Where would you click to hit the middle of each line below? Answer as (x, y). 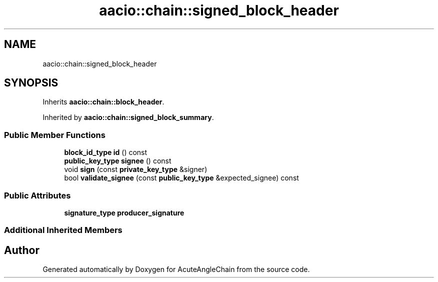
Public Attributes (37, 195)
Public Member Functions (55, 135)
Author (22, 250)
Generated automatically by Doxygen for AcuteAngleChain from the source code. (176, 269)
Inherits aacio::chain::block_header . (103, 102)
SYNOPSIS (31, 83)
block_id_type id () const (106, 152)
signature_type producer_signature (124, 212)
